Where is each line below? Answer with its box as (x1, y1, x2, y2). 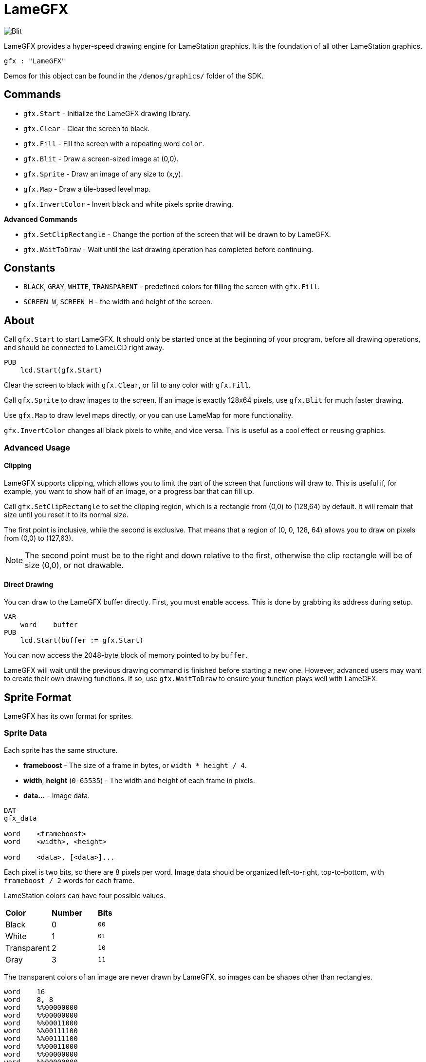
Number (52, 907, 82, 918)
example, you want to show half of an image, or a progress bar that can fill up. (4, 487, 254, 495)
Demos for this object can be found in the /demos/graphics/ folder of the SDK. (4, 71, 264, 80)
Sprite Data (4, 728, 47, 738)
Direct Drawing (4, 580, 54, 589)
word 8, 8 (4, 995, 54, 1003)
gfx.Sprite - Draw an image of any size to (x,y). (23, 169, 183, 178)
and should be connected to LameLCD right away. (4, 343, 164, 352)
